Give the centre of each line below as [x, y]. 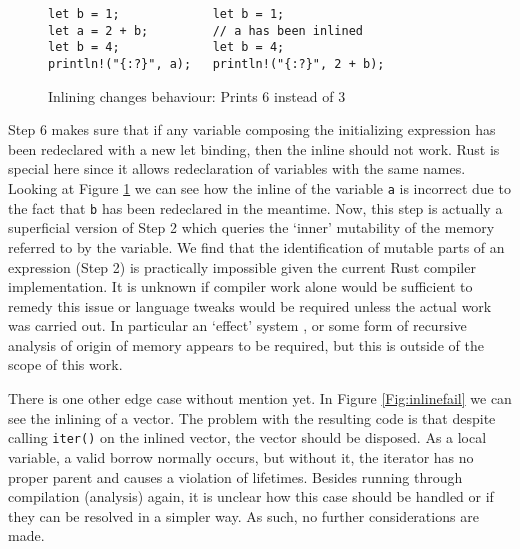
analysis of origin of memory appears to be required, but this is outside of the [246, 344]
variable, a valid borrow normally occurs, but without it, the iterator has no [241, 456]
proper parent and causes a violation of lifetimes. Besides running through [235, 476]
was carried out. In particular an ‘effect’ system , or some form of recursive [237, 325]
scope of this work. [65, 364]
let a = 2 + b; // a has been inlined [205, 30]
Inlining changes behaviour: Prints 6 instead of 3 [197, 95]
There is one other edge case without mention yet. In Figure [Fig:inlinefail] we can [260, 398]
